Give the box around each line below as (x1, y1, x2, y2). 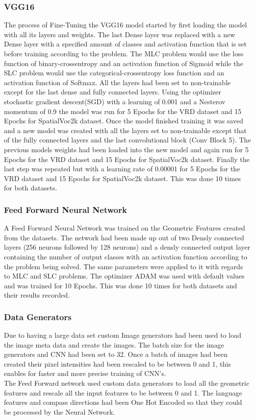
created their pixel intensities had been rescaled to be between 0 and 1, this (4, 358, 231, 369)
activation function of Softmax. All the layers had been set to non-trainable (4, 77, 231, 87)
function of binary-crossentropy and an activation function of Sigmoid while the (4, 58, 243, 68)
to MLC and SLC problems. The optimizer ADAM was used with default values (4, 271, 245, 281)
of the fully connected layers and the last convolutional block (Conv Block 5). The (4, 135, 251, 145)
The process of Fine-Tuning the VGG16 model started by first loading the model (4, 20, 247, 30)
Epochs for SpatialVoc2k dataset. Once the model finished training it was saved (4, 116, 243, 126)
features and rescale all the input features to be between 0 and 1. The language (4, 387, 242, 397)
